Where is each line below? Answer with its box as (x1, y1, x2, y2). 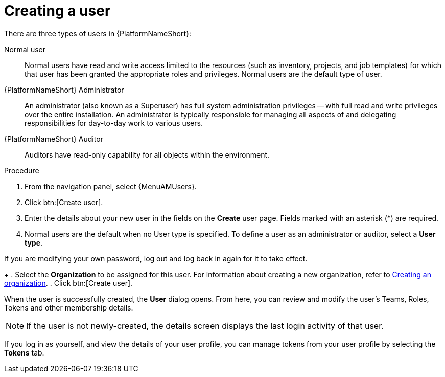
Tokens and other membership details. (4, 303, 133, 312)
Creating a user (4, 2, 111, 19)
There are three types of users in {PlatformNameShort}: (4, 29, 191, 38)
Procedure (4, 166, 39, 175)
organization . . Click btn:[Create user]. (4, 278, 133, 287)
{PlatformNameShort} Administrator (4, 85, 124, 94)
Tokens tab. (4, 348, 44, 357)
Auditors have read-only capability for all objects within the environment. (25, 150, 270, 159)
